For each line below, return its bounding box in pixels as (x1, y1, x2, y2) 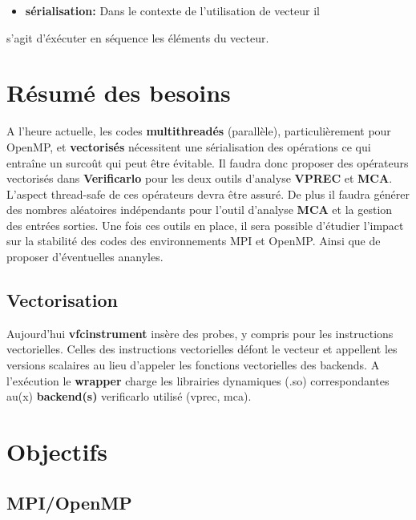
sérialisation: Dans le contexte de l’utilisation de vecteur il (25, 2, 320, 18)
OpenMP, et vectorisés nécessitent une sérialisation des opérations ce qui (6, 138, 371, 155)
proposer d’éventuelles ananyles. (6, 248, 164, 265)
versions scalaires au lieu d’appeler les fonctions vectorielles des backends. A (6, 357, 380, 373)
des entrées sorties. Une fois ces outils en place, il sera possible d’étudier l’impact (6, 216, 404, 233)
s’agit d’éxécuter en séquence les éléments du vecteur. (6, 29, 269, 46)
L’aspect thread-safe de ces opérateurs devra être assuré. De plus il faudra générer (6, 185, 410, 202)
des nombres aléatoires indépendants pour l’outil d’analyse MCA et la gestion (6, 201, 393, 218)
